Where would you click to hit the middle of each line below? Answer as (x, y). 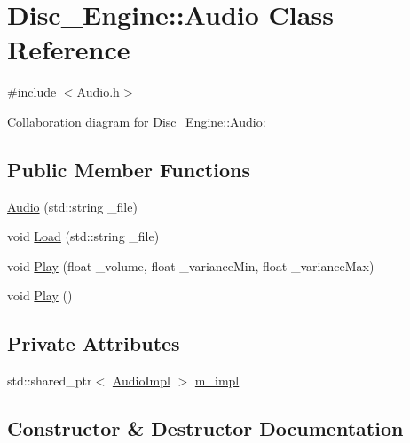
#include (32, 92)
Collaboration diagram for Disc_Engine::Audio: (137, 121)
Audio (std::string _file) (72, 206)
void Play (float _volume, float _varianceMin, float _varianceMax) (191, 265)
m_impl (217, 381)
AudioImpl (141, 381)
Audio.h (98, 92)
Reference (69, 49)
